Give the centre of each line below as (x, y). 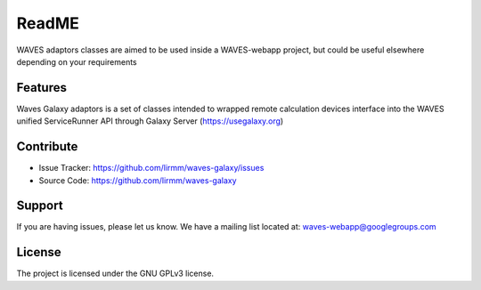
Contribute (47, 147)
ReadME (48, 23)
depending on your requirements (77, 61)
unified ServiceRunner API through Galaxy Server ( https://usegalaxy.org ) (150, 121)
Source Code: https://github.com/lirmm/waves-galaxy (138, 180)
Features (41, 88)
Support (40, 206)
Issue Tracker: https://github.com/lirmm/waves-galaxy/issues (151, 168)
